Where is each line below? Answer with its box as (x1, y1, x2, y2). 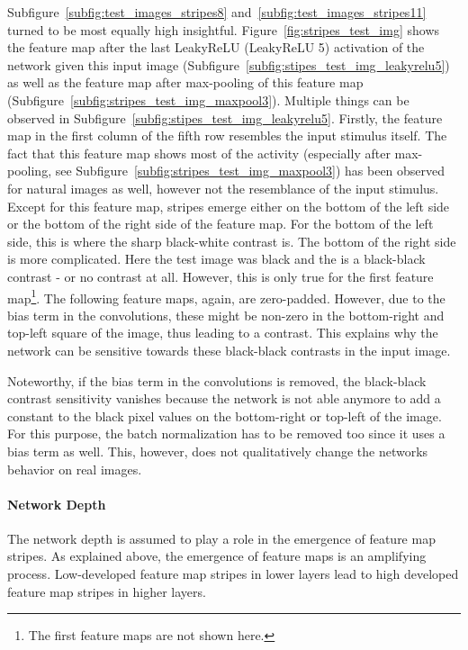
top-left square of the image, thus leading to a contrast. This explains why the (7, 323, 438, 342)
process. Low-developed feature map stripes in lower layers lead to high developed (7, 564, 459, 583)
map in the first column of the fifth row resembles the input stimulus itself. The (7, 126, 447, 145)
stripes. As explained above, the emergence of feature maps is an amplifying (7, 546, 427, 565)
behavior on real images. (7, 459, 142, 478)
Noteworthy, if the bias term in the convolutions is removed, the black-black (7, 371, 427, 390)
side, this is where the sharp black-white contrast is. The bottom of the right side (7, 231, 456, 250)
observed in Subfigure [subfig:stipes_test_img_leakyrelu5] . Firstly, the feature (7, 108, 443, 127)
